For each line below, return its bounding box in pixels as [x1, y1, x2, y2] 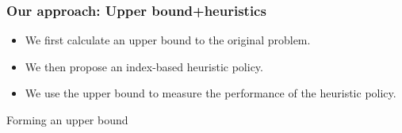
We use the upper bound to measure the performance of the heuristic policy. [25, 85, 396, 101]
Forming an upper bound [6, 112, 128, 127]
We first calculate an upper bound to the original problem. [25, 32, 311, 48]
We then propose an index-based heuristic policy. [25, 58, 263, 74]
